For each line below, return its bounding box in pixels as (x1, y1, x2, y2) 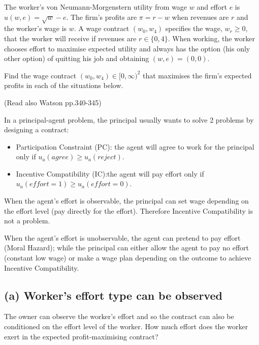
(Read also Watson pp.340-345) (4, 97, 102, 107)
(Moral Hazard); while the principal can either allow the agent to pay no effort (4, 242, 249, 253)
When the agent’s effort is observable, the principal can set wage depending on (4, 195, 249, 206)
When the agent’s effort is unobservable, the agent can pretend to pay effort (4, 232, 241, 243)
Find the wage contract (4, 70, 77, 80)
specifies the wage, (165, 23, 222, 34)
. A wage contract (74, 23, 129, 34)
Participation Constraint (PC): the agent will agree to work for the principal (16, 141, 254, 152)
